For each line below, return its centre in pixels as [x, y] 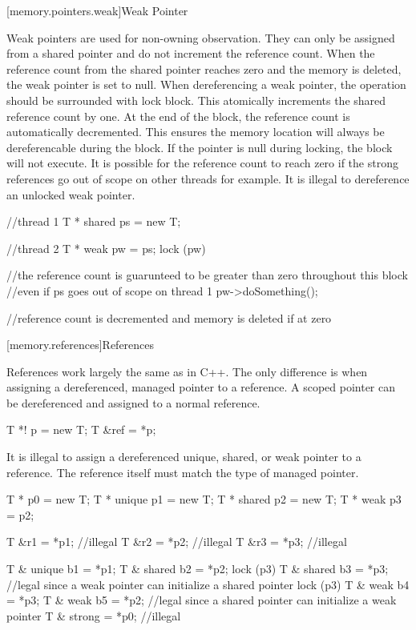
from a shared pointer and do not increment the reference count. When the [191, 53]
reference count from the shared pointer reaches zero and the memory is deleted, [204, 68]
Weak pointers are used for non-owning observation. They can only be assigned [201, 37]
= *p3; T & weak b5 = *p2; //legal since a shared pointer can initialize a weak [202, 600]
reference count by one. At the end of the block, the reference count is [178, 116]
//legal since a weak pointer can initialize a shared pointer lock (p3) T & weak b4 [208, 584]
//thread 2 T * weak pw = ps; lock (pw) [106, 248]
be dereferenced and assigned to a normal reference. [133, 402]
